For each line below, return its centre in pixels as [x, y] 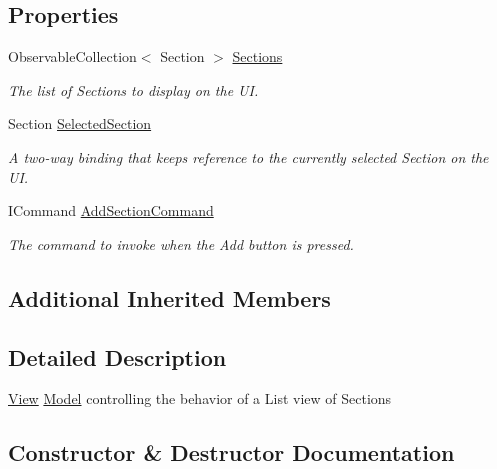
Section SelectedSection [80, 123]
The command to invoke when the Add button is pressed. [181, 243]
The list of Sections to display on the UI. [133, 89]
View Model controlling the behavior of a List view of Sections [200, 398]
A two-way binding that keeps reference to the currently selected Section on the [248, 156]
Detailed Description [117, 356]
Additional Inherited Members [169, 297]
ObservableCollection [72, 56]
